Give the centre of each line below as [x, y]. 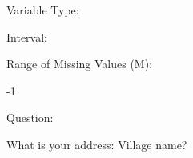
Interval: [27, 36]
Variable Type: [43, 10]
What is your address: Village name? [97, 144]
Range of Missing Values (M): [80, 64]
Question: [30, 117]
